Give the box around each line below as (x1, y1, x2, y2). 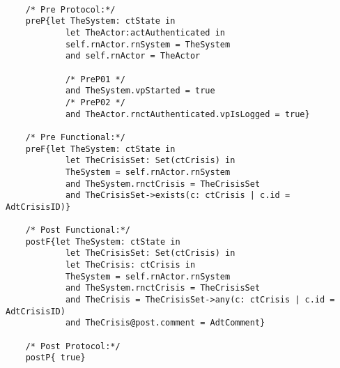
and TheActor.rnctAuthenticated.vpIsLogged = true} (65, 109, 310, 119)
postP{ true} (25, 353, 86, 363)
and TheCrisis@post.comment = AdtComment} (65, 318, 265, 328)
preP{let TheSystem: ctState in (25, 16, 176, 26)
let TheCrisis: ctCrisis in (65, 260, 196, 270)
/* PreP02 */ (65, 97, 125, 107)
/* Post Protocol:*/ (25, 341, 121, 351)
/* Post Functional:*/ (25, 225, 130, 236)
